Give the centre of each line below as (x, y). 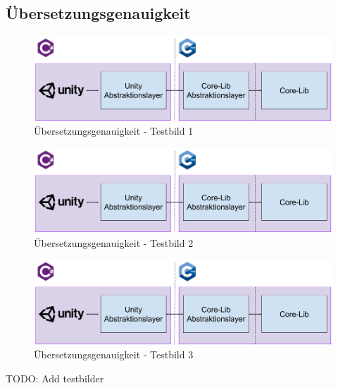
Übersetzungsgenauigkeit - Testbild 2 (114, 242)
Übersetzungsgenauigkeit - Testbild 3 (114, 354)
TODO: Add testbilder (55, 378)
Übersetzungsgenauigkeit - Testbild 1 (114, 131)
